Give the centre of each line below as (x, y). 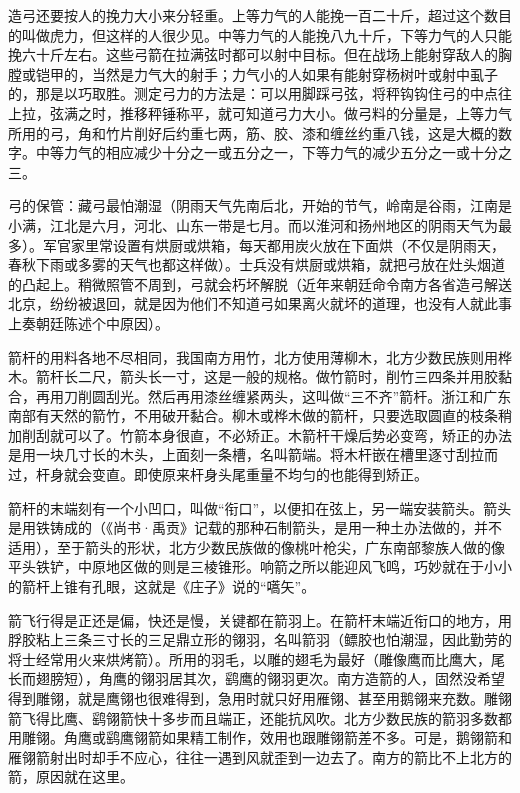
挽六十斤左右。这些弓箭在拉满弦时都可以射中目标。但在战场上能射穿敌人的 (253, 54)
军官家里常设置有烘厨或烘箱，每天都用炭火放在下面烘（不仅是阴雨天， (273, 244)
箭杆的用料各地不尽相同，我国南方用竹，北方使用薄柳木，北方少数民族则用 (253, 356)
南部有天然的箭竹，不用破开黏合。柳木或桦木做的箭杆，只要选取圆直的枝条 (253, 415)
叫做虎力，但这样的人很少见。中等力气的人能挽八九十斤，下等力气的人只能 (266, 34)
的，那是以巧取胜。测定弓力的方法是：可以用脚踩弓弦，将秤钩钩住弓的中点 (253, 93)
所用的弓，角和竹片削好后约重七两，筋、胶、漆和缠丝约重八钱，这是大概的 (253, 132)
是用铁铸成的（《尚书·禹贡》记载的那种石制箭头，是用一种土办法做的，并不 (255, 527)
